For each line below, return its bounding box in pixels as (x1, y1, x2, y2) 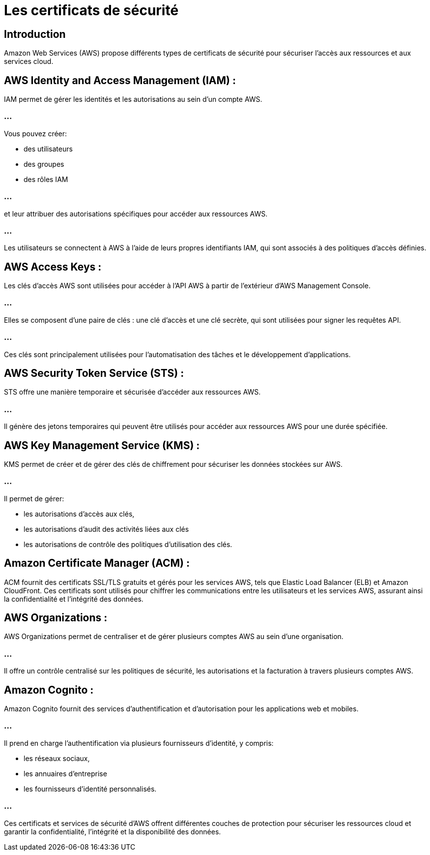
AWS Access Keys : (4, 260, 102, 273)
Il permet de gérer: (4, 494, 64, 503)
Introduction (4, 28, 66, 40)
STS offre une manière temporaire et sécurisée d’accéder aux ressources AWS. (4, 388, 261, 397)
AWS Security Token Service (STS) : (4, 367, 184, 380)
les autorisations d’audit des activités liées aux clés (24, 524, 189, 533)
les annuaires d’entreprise (24, 769, 107, 778)
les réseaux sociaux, (24, 754, 90, 763)
